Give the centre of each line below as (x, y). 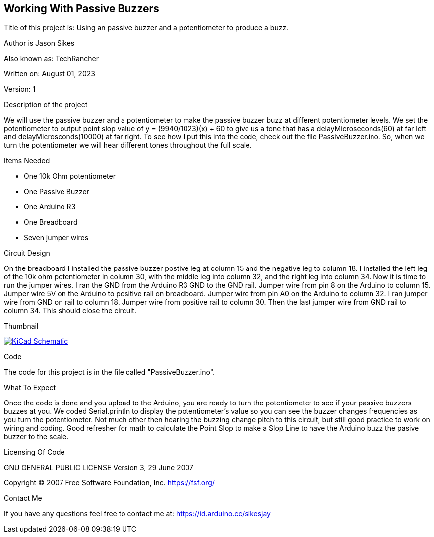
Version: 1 (20, 89)
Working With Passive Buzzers (82, 9)
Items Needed (27, 161)
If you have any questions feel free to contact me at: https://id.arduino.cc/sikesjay (137, 514)
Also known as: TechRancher (51, 59)
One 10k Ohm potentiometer (70, 176)
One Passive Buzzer (57, 192)
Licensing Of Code (34, 452)
